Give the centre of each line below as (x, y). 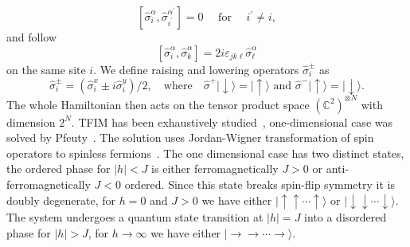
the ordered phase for (59, 169)
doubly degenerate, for (61, 200)
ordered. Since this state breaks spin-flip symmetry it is (260, 184)
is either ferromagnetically (215, 169)
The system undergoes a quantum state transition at (135, 217)
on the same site (46, 69)
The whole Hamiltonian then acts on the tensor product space (158, 104)
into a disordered (346, 217)
